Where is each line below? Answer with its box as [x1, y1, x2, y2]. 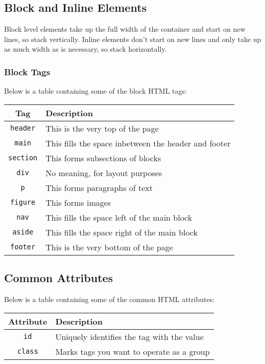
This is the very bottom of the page [45, 241, 173, 253]
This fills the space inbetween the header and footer [45, 137, 231, 149]
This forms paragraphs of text [45, 181, 153, 194]
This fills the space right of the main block [45, 226, 198, 238]
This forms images [45, 196, 111, 208]
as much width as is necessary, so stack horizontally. [4, 44, 167, 54]
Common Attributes [4, 270, 113, 286]
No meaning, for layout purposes [45, 166, 162, 179]
